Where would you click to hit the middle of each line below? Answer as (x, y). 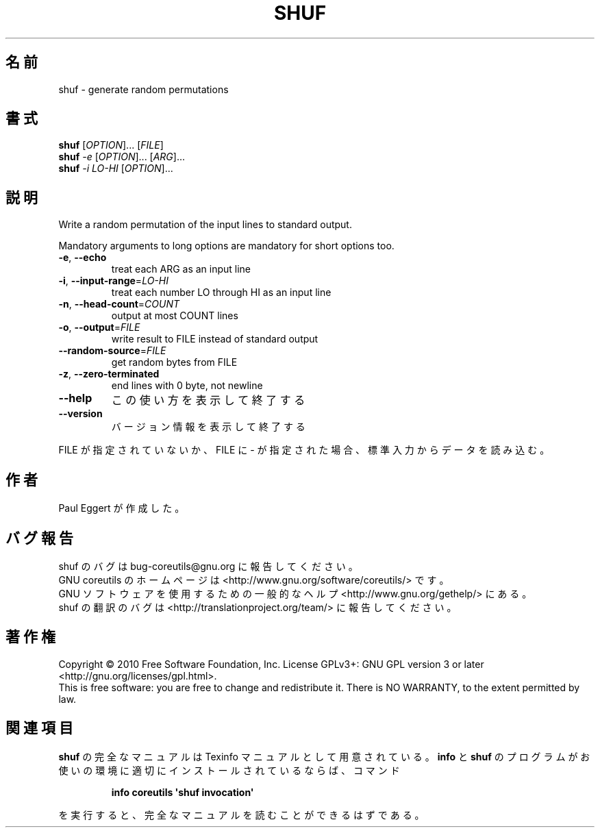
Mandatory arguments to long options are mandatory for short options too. (226, 246)
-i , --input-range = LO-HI (113, 281)
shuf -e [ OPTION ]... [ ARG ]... (122, 157)
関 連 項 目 (39, 728)
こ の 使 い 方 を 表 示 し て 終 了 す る (208, 400)
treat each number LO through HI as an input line (221, 293)
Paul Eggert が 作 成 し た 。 (122, 508)
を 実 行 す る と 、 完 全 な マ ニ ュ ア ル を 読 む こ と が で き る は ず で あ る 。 (241, 815)
